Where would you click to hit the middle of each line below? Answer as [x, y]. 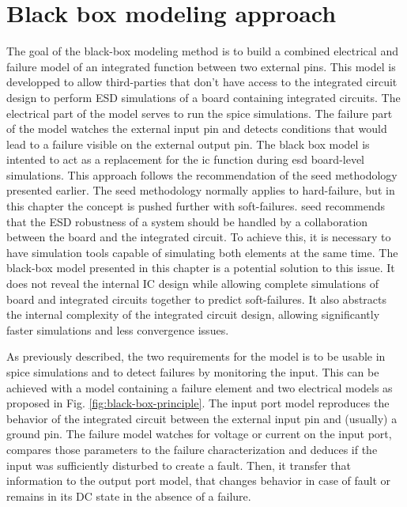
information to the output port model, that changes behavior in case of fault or [199, 481]
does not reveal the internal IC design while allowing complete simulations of [192, 284]
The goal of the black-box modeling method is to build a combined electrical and [202, 51]
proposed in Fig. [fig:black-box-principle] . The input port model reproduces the [198, 403]
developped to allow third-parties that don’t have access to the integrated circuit [202, 82]
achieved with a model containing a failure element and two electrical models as [200, 387]
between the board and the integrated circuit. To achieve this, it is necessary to [199, 237]
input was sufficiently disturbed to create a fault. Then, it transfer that [179, 465]
